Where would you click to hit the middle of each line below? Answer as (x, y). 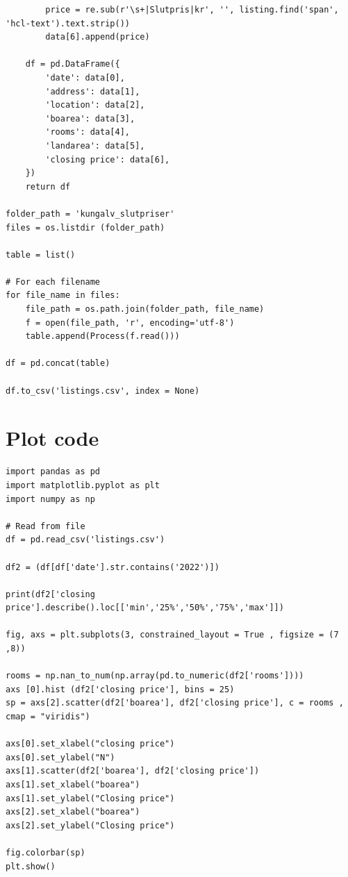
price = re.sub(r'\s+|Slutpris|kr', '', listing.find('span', (192, 10)
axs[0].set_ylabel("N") (60, 757)
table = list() (41, 254)
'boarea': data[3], (90, 118)
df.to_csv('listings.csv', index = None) (103, 391)
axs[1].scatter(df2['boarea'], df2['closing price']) (133, 771)
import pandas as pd (53, 472)
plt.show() (31, 866)
